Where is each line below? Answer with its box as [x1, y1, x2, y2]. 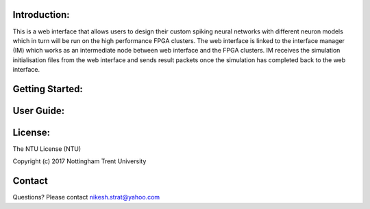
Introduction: [12, 9, 70, 20]
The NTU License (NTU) [12, 145, 82, 153]
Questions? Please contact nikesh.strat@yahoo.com [12, 193, 160, 201]
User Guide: [12, 104, 65, 116]
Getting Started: [12, 83, 84, 95]
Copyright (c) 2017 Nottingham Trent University [12, 157, 147, 165]
